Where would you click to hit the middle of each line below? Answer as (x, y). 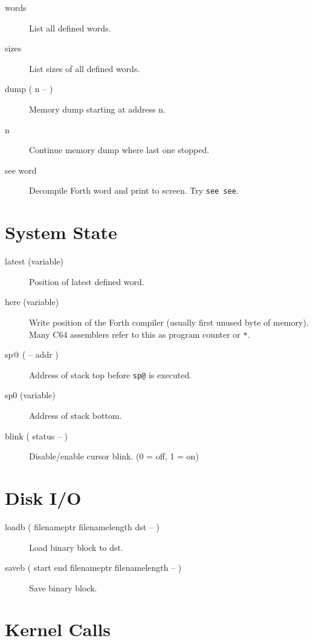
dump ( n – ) (29, 89)
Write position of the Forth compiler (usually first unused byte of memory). (169, 322)
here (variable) (32, 302)
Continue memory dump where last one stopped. (119, 150)
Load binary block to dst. (76, 547)
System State (61, 232)
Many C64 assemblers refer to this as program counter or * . (140, 334)
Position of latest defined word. (87, 281)
